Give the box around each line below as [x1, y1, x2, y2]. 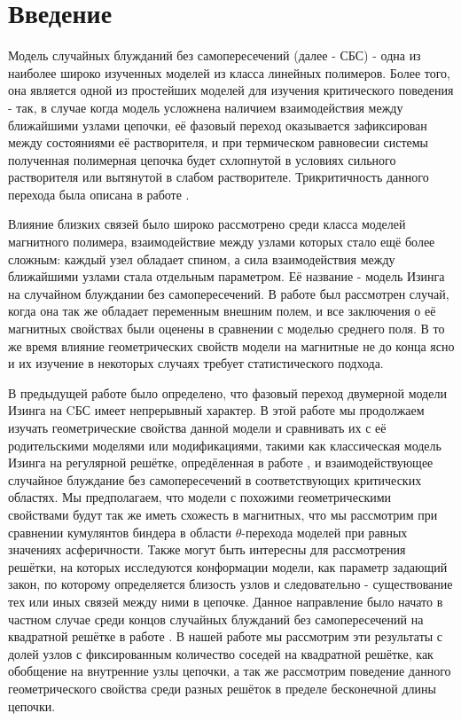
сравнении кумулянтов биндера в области [8, 522, 232, 541]
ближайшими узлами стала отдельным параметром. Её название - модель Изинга [8, 267, 445, 286]
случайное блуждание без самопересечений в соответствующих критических [8, 470, 422, 489]
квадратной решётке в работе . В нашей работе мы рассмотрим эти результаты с [8, 627, 443, 646]
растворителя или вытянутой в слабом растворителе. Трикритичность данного [8, 168, 429, 186]
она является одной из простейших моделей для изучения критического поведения [8, 81, 454, 99]
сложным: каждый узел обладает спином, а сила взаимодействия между [8, 249, 395, 268]
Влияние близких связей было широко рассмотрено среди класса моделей [8, 215, 406, 233]
